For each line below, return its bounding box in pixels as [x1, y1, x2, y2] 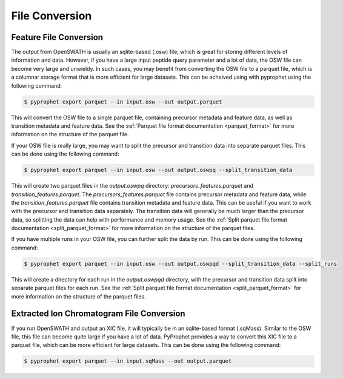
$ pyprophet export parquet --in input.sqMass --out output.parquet [24, 358, 232, 364]
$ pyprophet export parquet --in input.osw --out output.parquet [24, 98, 222, 105]
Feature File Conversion [11, 32, 103, 42]
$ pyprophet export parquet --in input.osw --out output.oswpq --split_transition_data [24, 166, 293, 174]
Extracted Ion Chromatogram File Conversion [11, 309, 185, 319]
